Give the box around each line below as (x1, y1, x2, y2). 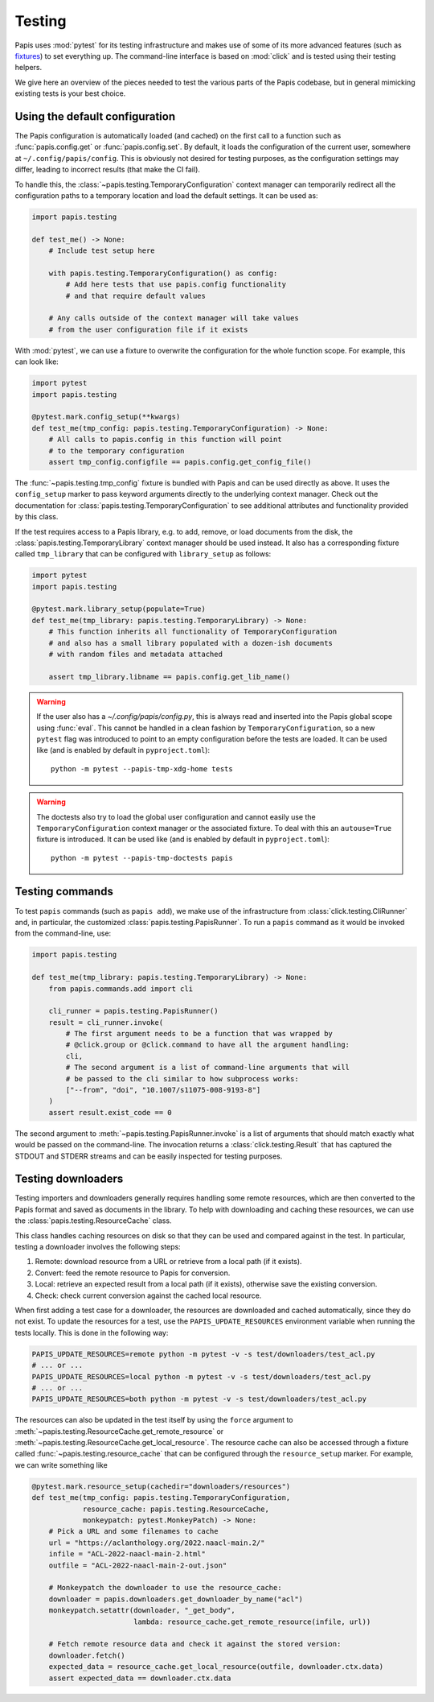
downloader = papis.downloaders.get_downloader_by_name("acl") (48, 1594, 304, 1604)
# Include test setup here (48, 246, 156, 255)
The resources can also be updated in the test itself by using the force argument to (14, 1415, 293, 1425)
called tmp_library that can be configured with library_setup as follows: (14, 549, 272, 559)
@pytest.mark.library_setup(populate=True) (31, 605, 207, 613)
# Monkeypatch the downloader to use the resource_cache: (48, 1583, 282, 1593)
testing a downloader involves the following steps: (14, 1242, 181, 1252)
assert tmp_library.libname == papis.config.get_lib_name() (48, 672, 291, 681)
